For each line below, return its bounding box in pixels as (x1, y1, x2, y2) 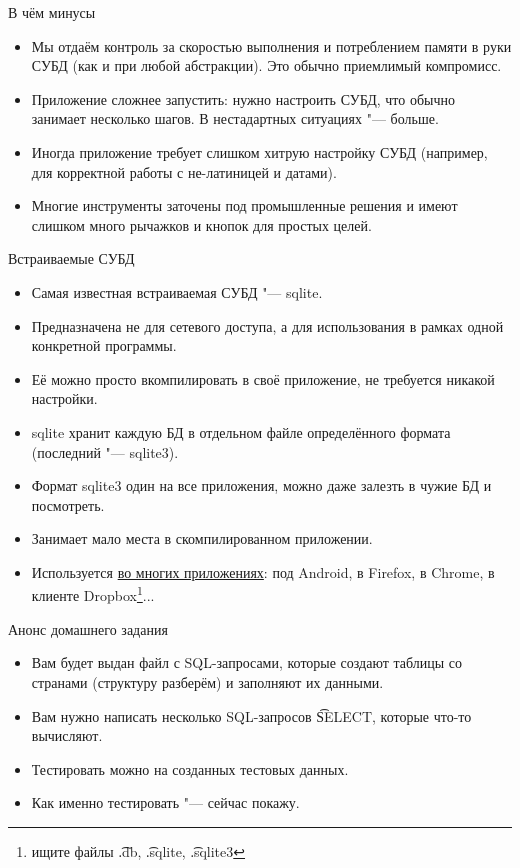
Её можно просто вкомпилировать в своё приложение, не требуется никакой (31, 368, 495, 389)
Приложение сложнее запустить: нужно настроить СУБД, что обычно (31, 88, 456, 109)
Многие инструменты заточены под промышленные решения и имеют (31, 195, 458, 216)
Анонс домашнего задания (8, 618, 168, 639)
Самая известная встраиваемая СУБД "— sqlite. (31, 281, 323, 302)
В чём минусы (8, 2, 96, 22)
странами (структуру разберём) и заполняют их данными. (31, 671, 384, 692)
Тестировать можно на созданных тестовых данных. (31, 758, 349, 779)
